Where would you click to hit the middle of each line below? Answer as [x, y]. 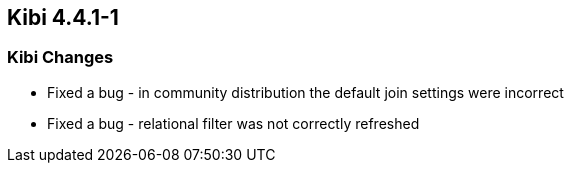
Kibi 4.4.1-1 [63, 17]
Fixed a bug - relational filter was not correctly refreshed [233, 123]
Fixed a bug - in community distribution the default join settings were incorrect [305, 92]
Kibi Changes [60, 57]
